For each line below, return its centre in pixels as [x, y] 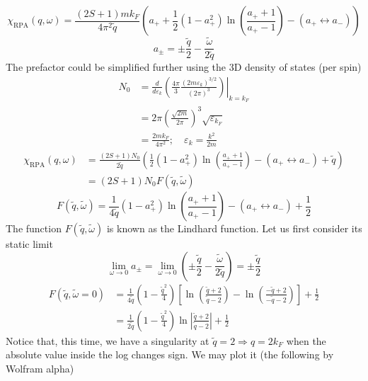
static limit [29, 244]
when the [306, 340]
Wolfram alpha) [40, 368]
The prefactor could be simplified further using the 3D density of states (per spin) [184, 67]
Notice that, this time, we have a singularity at [108, 340]
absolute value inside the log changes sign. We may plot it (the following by [170, 354]
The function [34, 228]
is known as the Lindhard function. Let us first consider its [234, 228]
